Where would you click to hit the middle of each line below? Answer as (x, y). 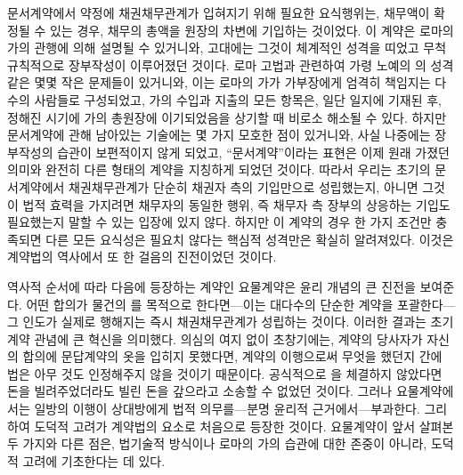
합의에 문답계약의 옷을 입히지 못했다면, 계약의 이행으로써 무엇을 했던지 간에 (232, 356)
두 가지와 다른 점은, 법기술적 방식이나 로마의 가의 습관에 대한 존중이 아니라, (217, 443)
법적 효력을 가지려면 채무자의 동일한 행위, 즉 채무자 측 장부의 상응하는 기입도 (236, 204)
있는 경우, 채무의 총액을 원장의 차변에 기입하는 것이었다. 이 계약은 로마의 (252, 30)
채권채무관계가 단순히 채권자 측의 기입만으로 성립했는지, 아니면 (244, 186)
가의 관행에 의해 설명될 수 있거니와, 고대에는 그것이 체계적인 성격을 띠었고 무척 (227, 48)
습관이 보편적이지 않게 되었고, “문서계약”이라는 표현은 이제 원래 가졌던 (253, 152)
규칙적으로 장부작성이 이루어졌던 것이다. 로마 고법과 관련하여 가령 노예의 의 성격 (231, 64)
